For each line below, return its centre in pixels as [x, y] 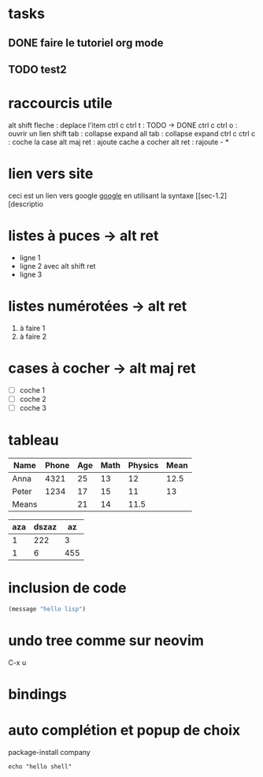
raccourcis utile [60, 104]
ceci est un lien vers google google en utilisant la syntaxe [101, 195]
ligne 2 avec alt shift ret [57, 266]
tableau [33, 440]
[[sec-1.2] [211, 195]
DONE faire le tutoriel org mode [86, 43]
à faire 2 [33, 336]
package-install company [49, 752]
